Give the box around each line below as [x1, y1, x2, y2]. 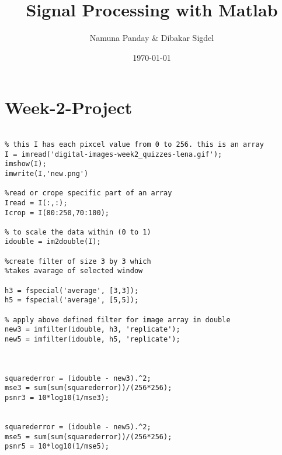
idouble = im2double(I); [5, 237, 101, 246]
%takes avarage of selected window [5, 267, 143, 275]
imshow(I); [5, 160, 47, 168]
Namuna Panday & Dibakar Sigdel [89, 32, 214, 44]
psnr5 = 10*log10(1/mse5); [5, 442, 109, 451]
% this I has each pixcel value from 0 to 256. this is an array [5, 140, 264, 149]
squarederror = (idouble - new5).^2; [5, 422, 151, 431]
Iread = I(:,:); [5, 198, 68, 207]
